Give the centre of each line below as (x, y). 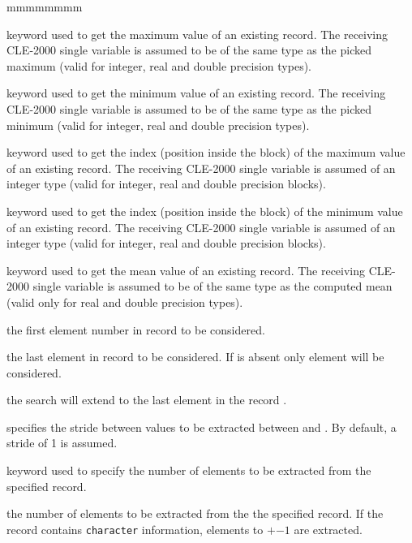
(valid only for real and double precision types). (125, 302)
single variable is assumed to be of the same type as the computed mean (212, 286)
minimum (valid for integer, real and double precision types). (158, 125)
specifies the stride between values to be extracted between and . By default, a (202, 427)
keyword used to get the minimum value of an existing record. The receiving (196, 93)
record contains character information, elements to (135, 529)
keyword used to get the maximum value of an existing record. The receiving (197, 34)
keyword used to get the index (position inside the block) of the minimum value (205, 211)
